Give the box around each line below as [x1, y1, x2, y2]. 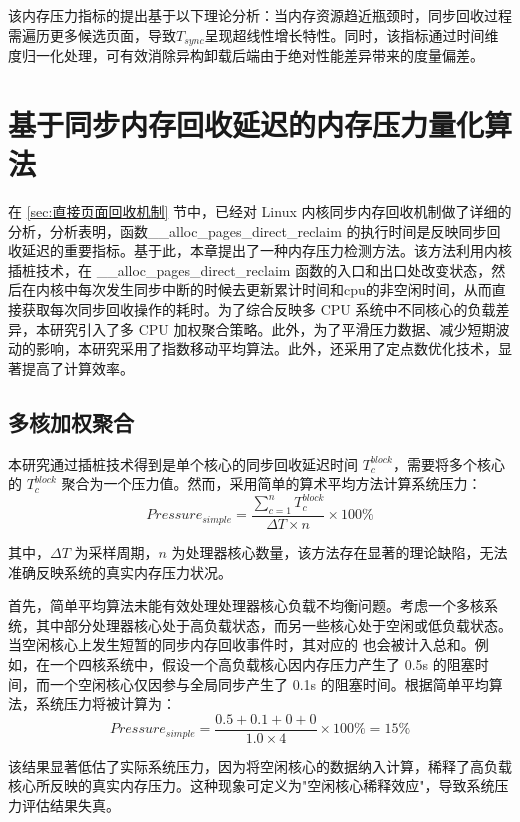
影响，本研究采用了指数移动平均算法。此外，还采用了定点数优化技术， [35, 338, 498, 359]
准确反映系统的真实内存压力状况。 [8, 561, 232, 582]
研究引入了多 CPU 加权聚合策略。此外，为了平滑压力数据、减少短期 [49, 318, 496, 339]
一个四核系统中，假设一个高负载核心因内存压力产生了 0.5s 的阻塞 [49, 653, 475, 674]
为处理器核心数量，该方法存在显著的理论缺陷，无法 [171, 542, 508, 563]
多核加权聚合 [8, 406, 134, 437]
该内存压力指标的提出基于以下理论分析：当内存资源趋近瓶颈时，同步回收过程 [8, 5, 512, 25]
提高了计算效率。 [21, 357, 134, 378]
